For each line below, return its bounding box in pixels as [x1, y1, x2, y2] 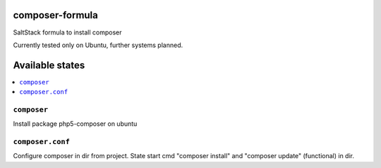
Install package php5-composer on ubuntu [13, 119, 138, 128]
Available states [13, 59, 85, 71]
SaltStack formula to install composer [13, 28, 123, 37]
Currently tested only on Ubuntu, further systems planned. [13, 41, 183, 49]
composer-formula [13, 9, 99, 21]
